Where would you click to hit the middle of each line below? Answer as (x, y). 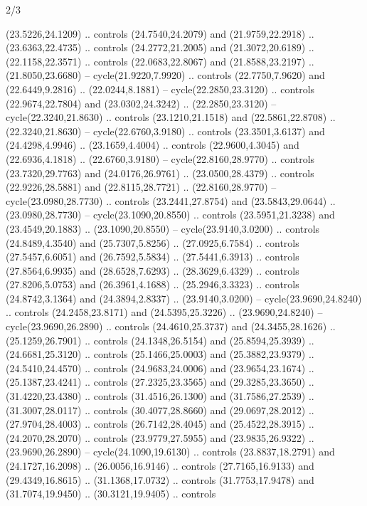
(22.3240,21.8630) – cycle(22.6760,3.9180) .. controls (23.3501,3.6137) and (165, 131)
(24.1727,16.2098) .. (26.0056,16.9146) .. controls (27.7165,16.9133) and (160, 465)
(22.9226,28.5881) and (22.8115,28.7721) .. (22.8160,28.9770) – (141, 187)
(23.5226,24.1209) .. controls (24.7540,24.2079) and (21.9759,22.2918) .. (160, 33)
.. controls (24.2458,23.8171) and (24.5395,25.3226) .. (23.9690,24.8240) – (164, 312)
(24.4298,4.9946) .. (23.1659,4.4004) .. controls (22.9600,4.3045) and (153, 145)
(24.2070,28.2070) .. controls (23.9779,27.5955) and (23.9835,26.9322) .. (160, 437)
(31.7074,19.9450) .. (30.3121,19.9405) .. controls (111, 494)
